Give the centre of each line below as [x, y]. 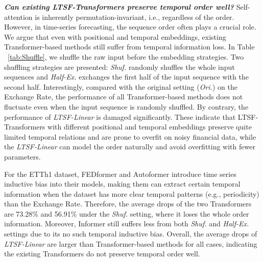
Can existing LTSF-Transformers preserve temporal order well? [119, 7]
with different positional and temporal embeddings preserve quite [150, 127]
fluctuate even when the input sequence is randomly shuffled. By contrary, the [126, 106]
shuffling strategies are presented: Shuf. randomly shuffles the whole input [119, 67]
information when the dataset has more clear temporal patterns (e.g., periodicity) [132, 193]
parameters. [22, 156]
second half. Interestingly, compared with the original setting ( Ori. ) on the [121, 86]
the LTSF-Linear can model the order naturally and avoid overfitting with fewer [130, 147]
